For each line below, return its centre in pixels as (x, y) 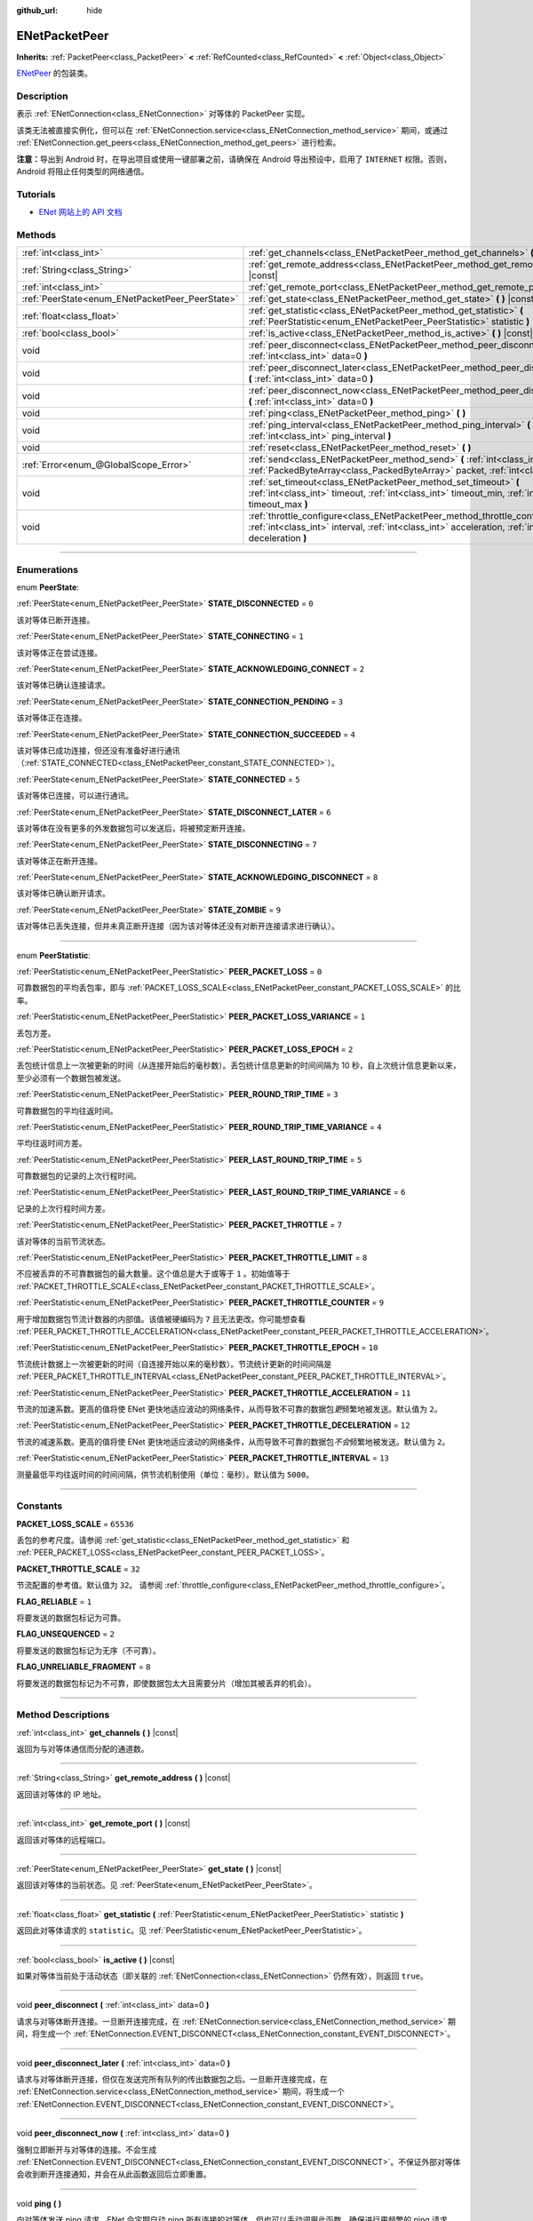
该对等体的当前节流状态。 (63, 1241)
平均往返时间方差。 (52, 1143)
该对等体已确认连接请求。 (63, 685)
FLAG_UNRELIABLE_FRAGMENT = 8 (84, 1667)
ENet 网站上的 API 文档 (80, 212)
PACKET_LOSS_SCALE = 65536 (76, 1524)
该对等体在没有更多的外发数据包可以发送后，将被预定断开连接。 (133, 828)
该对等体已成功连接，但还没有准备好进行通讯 (98, 750)
